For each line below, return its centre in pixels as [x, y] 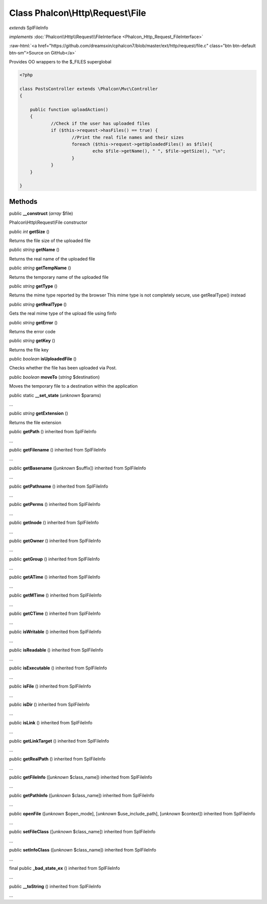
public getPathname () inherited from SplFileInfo [59, 486]
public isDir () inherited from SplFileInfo [49, 704]
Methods [23, 201]
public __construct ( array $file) [41, 213]
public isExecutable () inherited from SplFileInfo [58, 668]
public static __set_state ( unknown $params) [55, 395]
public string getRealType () [38, 304]
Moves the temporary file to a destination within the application [73, 386]
